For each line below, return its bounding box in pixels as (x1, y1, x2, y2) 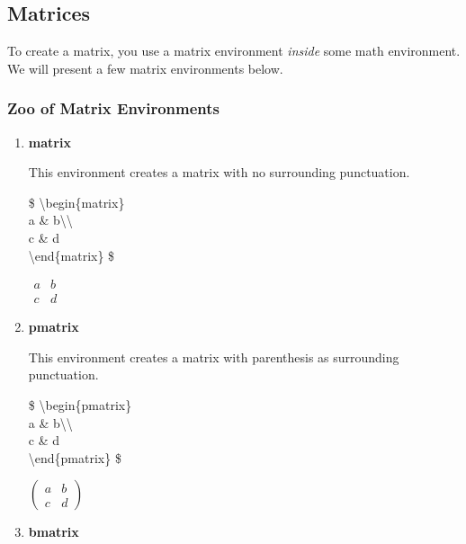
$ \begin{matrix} (28, 192, 125, 211)
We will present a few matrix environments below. (7, 58, 283, 77)
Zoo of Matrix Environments (7, 97, 220, 120)
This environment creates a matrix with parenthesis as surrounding (28, 347, 399, 366)
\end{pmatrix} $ (28, 448, 121, 467)
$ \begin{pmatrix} (28, 396, 132, 415)
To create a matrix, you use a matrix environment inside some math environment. (7, 41, 461, 60)
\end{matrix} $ (28, 245, 115, 264)
